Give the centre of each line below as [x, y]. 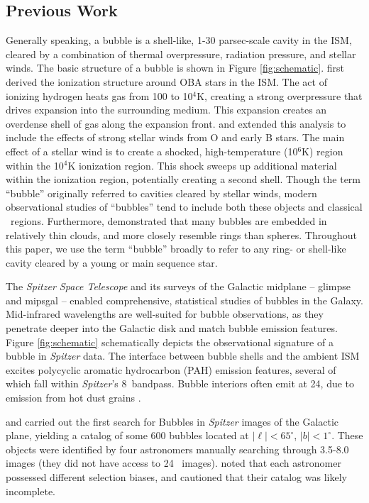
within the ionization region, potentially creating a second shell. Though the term [183, 179]
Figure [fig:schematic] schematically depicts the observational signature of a [170, 342]
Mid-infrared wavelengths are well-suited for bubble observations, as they [165, 314]
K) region [323, 151]
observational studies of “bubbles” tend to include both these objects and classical [184, 207]
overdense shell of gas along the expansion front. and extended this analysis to [176, 123]
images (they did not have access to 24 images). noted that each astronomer [174, 463]
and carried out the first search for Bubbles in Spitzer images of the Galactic [172, 421]
